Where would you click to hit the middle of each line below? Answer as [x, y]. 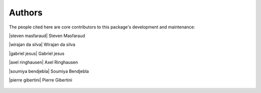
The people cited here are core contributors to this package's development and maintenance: [102, 27]
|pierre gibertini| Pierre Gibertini [41, 80]
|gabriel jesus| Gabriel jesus [37, 53]
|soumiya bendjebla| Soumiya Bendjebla [49, 71]
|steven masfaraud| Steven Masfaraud [47, 36]
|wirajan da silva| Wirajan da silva [42, 45]
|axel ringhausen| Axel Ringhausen [43, 62]
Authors [26, 13]
